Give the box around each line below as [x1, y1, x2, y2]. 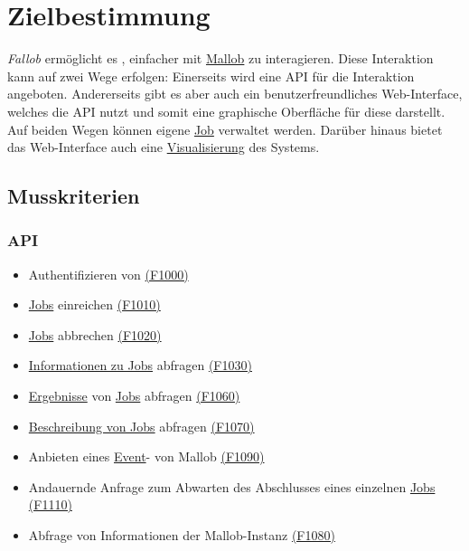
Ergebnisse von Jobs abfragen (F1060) [28, 386, 240, 405]
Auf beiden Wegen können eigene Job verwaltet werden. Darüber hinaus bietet [7, 119, 443, 138]
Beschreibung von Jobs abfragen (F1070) [28, 416, 255, 435]
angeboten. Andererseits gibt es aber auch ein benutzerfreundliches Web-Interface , [7, 84, 463, 103]
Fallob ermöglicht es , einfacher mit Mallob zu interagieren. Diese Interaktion [7, 49, 434, 68]
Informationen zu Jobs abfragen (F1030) [28, 356, 252, 375]
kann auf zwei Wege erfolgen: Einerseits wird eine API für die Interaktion [7, 66, 415, 85]
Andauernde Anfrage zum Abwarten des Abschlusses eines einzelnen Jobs [28, 477, 436, 496]
